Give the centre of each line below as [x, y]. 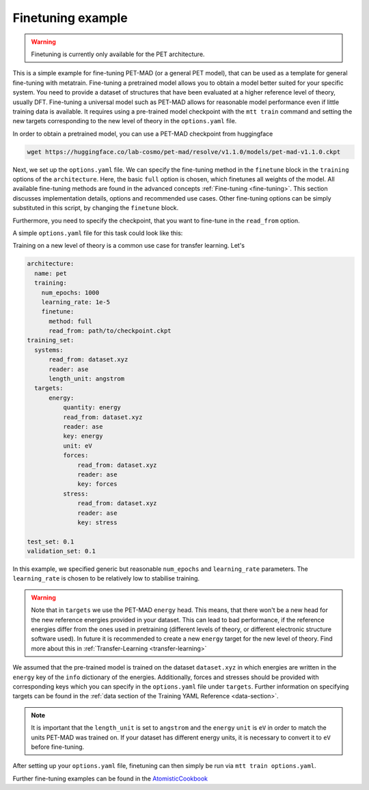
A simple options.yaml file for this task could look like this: [98, 233]
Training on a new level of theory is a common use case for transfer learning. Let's [129, 246]
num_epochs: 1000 [70, 292]
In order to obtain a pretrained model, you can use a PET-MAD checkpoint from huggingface [143, 133]
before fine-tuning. [58, 747]
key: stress [97, 522]
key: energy [83, 436]
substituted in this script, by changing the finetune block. [96, 208]
